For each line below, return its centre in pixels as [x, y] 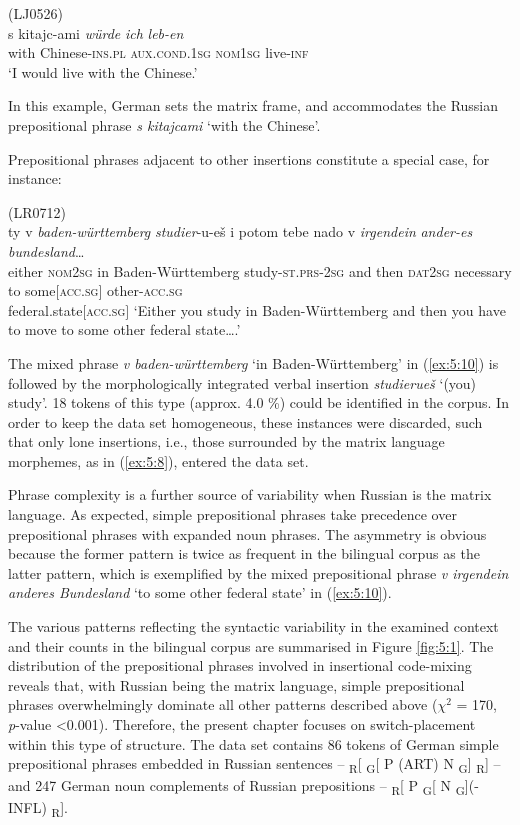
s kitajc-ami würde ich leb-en [96, 32]
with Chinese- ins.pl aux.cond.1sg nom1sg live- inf [158, 52]
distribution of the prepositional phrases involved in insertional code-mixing [240, 665]
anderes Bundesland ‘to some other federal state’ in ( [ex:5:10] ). [200, 592]
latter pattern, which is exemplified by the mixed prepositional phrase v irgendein [258, 572]
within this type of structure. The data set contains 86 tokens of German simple [253, 743]
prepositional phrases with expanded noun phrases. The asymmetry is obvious [247, 533]
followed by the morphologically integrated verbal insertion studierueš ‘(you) [242, 382]
